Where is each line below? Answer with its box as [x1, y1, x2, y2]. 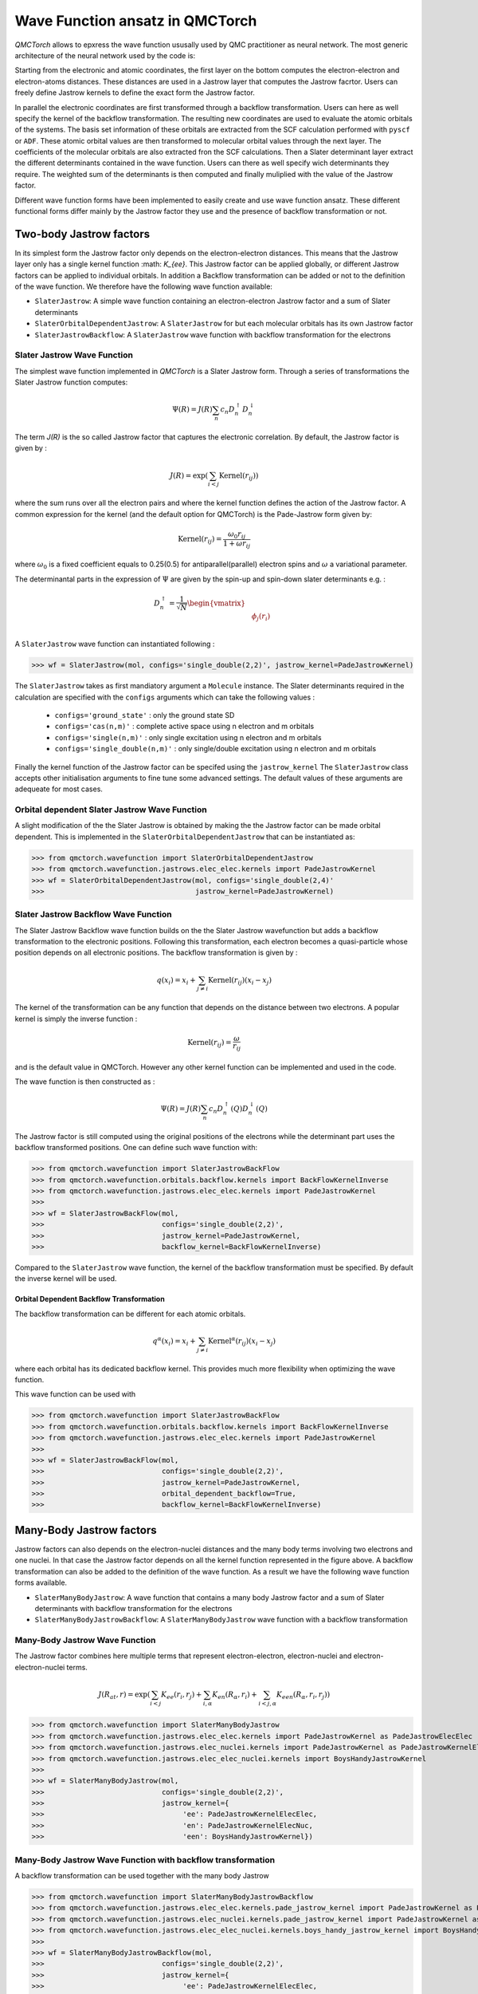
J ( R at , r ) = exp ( [98, 1690, 151, 1700]
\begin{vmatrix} [187, 598, 246, 608]
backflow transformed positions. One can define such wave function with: [14, 1143, 258, 1153]
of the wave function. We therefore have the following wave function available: [14, 282, 272, 291]
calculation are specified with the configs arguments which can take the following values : [14, 692, 315, 702]
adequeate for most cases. [14, 784, 104, 794]
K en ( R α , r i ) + [212, 1690, 258, 1700]
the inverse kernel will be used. [14, 1274, 117, 1283]
